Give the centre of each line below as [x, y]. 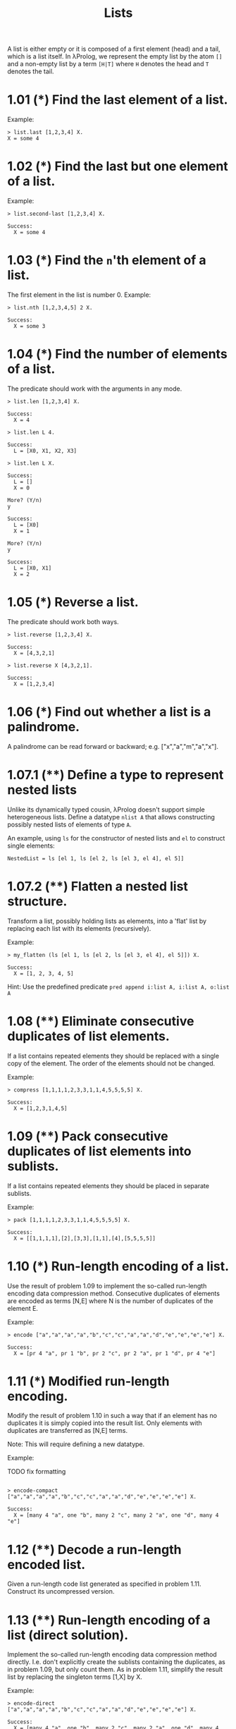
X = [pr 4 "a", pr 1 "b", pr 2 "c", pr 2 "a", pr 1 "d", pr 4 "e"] [115, 1353]
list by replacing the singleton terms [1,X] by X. [75, 1677]
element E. [23, 1308]
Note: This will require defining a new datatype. [76, 1444]
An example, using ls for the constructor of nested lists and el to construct [116, 838]
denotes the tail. [31, 71]
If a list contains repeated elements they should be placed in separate [108, 1185]
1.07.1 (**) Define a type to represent [116, 775]
